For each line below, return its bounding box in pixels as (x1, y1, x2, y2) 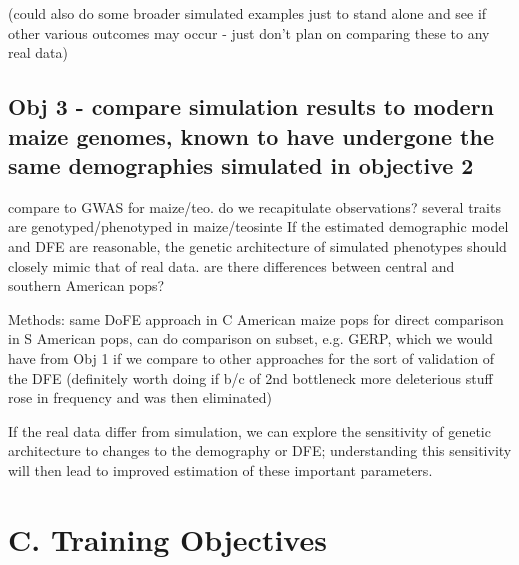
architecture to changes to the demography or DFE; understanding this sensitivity (8, 440, 512, 461)
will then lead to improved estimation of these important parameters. (8, 459, 433, 480)
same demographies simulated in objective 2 (8, 149, 474, 180)
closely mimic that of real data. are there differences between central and (8, 255, 455, 276)
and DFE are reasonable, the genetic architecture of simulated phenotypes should (8, 235, 507, 256)
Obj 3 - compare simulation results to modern (8, 91, 495, 122)
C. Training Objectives (8, 518, 327, 559)
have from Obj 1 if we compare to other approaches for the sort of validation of (8, 347, 495, 368)
